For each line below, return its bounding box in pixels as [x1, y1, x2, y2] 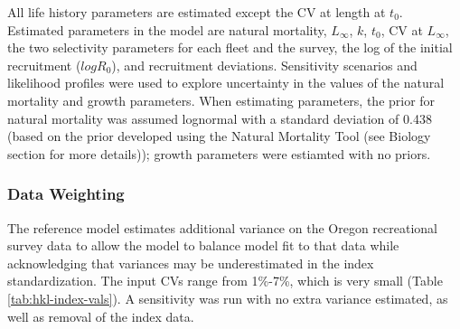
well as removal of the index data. [7, 306, 194, 325]
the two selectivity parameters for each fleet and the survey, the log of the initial [7, 38, 453, 57]
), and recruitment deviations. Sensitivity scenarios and [111, 55, 418, 74]
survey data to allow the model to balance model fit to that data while [7, 236, 399, 255]
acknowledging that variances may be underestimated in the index [7, 253, 374, 272]
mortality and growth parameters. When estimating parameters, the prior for [7, 90, 436, 109]
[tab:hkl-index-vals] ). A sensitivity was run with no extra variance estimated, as [7, 288, 448, 307]
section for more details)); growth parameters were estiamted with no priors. [7, 144, 431, 163]
